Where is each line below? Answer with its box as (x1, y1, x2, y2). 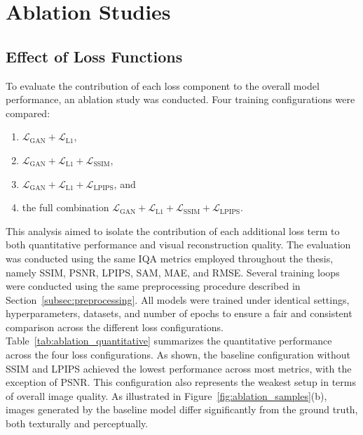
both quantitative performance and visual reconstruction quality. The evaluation (6, 237, 351, 252)
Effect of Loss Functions (6, 45, 183, 67)
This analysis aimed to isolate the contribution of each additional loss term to (6, 223, 340, 238)
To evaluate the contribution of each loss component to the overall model (6, 78, 320, 93)
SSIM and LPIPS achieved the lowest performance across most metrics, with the (6, 361, 352, 375)
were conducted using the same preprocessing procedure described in (6, 279, 301, 293)
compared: (6, 105, 50, 120)
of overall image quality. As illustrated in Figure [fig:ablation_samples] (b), (6, 388, 327, 403)
